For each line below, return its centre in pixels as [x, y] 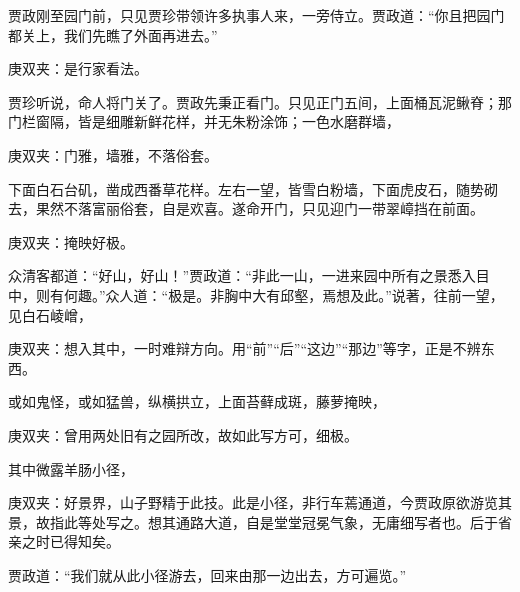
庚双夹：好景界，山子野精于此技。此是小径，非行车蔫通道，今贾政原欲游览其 [260, 502]
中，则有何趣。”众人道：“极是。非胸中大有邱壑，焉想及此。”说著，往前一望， [256, 294]
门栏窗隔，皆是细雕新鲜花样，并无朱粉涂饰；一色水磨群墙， [204, 121]
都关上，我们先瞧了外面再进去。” [113, 34]
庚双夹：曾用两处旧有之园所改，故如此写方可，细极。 [183, 434]
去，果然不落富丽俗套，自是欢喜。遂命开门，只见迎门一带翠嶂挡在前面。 [246, 208]
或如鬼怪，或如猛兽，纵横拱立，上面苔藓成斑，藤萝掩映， [197, 401]
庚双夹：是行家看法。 [78, 68]
